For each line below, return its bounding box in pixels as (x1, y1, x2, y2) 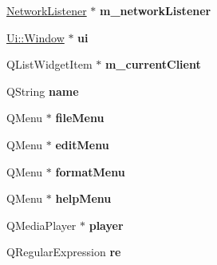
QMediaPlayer (6, 216, 77, 233)
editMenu (55, 136, 109, 152)
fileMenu (55, 109, 105, 126)
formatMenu (55, 163, 125, 180)
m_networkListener (100, 2, 211, 18)
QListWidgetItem (6, 56, 93, 73)
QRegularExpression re (6, 243, 121, 260)
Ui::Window (6, 29, 65, 45)
